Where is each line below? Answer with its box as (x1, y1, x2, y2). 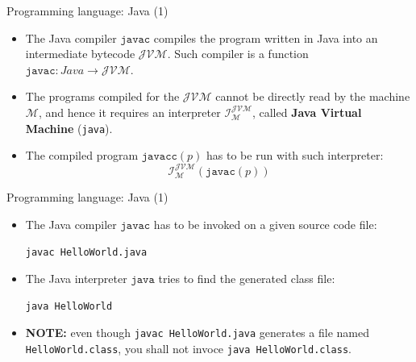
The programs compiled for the (25, 88, 180, 105)
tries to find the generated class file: (158, 269, 335, 286)
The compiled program (25, 147, 139, 164)
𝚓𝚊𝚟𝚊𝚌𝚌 (141, 151, 177, 163)
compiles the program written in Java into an (153, 29, 378, 46)
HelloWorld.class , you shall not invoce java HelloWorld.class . (25, 339, 352, 356)
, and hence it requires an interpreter (38, 103, 221, 120)
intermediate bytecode (25, 45, 135, 62)
